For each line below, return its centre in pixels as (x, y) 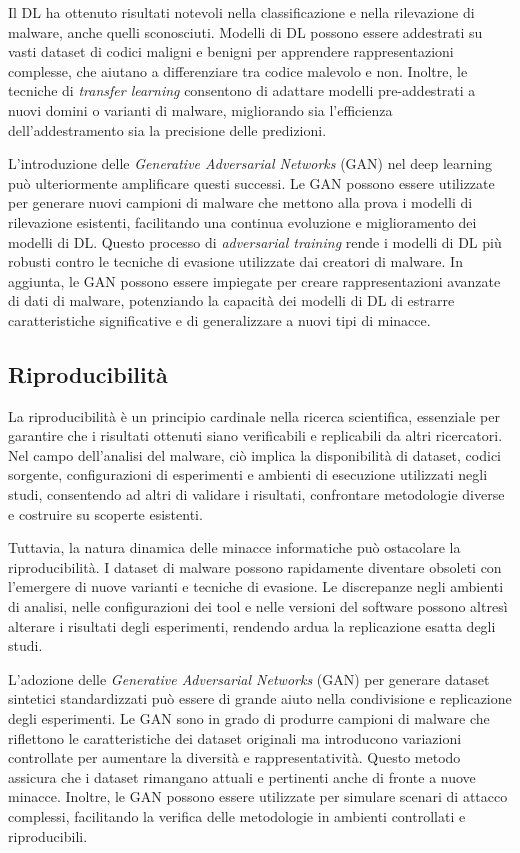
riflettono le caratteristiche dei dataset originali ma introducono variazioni (235, 737)
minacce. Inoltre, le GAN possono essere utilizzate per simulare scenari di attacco (258, 796)
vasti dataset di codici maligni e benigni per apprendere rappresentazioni (231, 51)
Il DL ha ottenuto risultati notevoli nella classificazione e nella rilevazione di (241, 12)
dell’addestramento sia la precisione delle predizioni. (167, 129)
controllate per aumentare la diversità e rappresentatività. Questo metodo (234, 757)
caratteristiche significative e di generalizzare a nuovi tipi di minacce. (219, 319)
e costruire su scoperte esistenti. (105, 513)
